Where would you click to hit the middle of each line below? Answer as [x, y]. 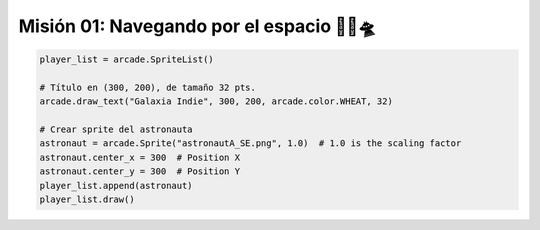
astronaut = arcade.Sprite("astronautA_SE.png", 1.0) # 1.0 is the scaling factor [250, 143]
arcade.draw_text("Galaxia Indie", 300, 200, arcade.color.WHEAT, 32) [216, 101]
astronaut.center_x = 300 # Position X [139, 157]
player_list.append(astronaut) [116, 185]
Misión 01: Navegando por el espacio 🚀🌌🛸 [197, 26]
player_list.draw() [87, 199]
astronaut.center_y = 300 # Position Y [139, 171]
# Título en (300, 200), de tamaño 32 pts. [148, 87]
